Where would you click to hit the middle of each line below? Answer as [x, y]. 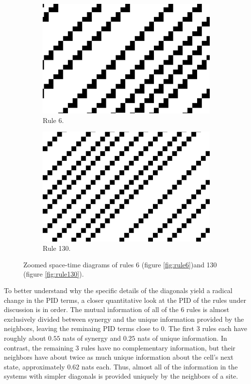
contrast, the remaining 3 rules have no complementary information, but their [120, 347]
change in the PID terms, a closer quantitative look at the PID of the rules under [125, 300]
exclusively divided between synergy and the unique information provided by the [124, 319]
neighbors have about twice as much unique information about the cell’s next [119, 357]
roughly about [25, 338]
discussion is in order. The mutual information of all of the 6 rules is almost [117, 309]
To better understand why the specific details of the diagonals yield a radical [118, 290]
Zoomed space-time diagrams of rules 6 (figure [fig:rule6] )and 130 [120, 264]
